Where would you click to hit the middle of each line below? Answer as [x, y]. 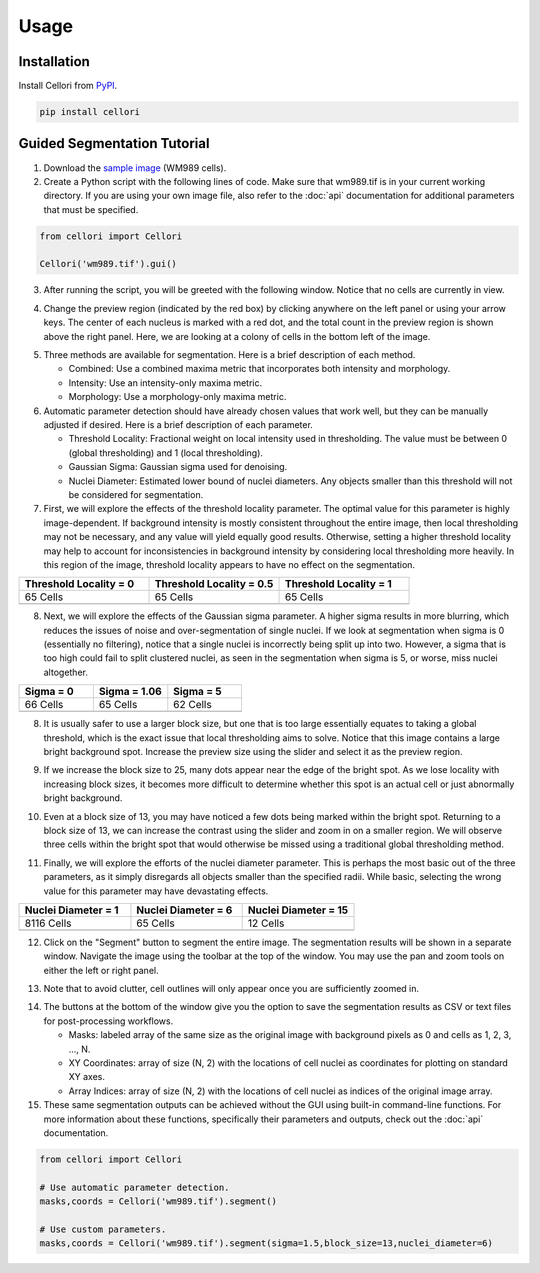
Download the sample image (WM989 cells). [135, 167]
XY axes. [86, 1077]
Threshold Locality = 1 [338, 584]
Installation [54, 61]
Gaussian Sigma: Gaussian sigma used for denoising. [178, 467]
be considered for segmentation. [136, 494]
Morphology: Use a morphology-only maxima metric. [177, 397]
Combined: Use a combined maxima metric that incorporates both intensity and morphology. [259, 369]
